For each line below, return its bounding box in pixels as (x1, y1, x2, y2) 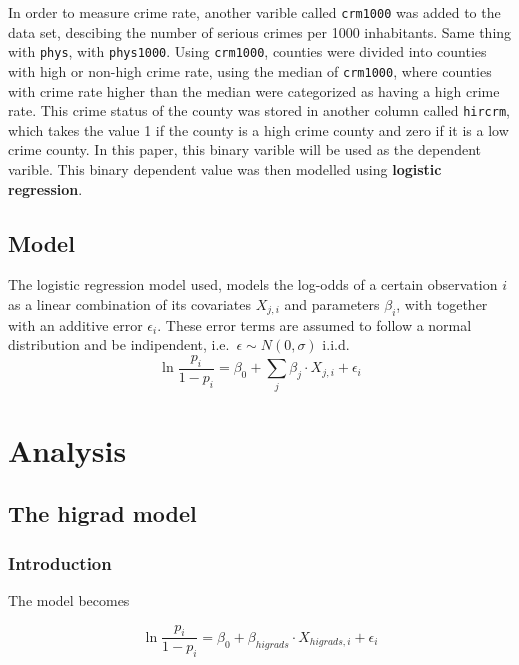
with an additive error (8, 314, 143, 335)
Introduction (8, 550, 112, 575)
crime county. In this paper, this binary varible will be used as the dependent (8, 139, 481, 160)
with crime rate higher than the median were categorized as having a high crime (8, 80, 500, 101)
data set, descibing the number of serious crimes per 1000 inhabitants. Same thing (8, 21, 512, 42)
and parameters (284, 293, 380, 314)
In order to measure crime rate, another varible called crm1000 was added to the (8, 2, 501, 22)
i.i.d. (322, 334, 350, 355)
